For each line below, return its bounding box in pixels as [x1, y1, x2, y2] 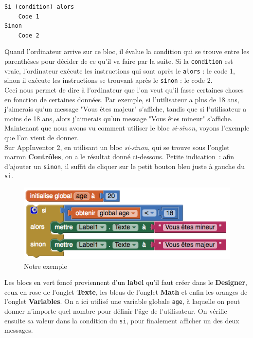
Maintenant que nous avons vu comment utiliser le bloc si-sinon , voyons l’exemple [4, 123, 250, 133]
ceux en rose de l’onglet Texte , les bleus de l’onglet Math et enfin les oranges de [4, 286, 248, 297]
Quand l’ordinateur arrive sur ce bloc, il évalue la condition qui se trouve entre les [4, 46, 249, 56]
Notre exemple [24, 261, 67, 271]
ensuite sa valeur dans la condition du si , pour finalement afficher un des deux [4, 315, 239, 325]
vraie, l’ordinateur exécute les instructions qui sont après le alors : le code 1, [4, 65, 235, 75]
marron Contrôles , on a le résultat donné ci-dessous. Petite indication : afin [4, 151, 235, 162]
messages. [4, 325, 33, 335]
